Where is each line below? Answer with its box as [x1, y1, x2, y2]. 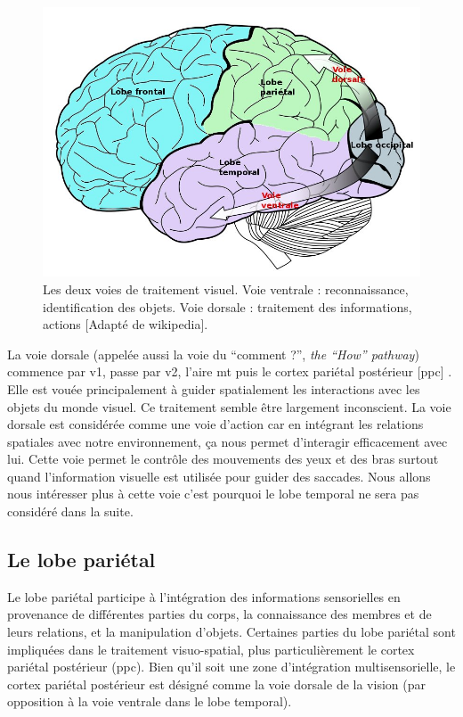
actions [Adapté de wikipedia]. [43, 315, 208, 334]
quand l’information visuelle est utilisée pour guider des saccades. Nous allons [7, 466, 431, 485]
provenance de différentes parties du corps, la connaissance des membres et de [7, 605, 432, 623]
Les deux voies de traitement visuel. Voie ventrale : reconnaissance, [43, 279, 409, 298]
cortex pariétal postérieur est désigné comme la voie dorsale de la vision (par [7, 674, 426, 693]
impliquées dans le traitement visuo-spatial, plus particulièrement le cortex [7, 639, 415, 658]
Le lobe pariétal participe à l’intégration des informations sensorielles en [7, 587, 401, 606]
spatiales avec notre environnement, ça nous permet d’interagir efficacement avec [7, 432, 448, 450]
